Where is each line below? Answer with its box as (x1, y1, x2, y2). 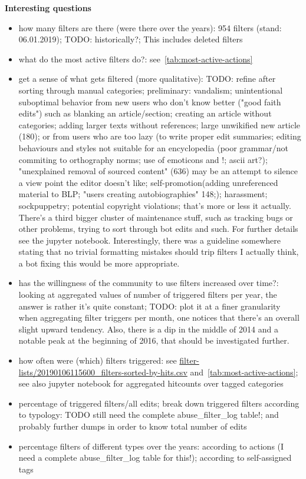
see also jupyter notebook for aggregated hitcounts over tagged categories (18, 377, 284, 390)
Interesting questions (5, 2, 91, 14)
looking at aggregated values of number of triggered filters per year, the (18, 288, 277, 301)
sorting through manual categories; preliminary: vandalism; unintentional (18, 84, 283, 96)
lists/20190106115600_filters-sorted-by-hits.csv (18, 365, 187, 378)
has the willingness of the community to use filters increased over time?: (18, 277, 279, 289)
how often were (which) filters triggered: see (18, 354, 177, 367)
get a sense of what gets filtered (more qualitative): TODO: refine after (18, 72, 276, 85)
